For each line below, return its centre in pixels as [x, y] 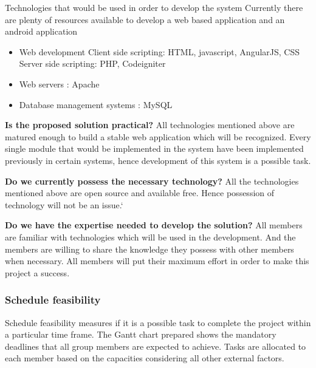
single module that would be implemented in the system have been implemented [154, 148]
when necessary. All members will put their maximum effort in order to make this [157, 261]
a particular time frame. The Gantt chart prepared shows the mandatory [141, 334]
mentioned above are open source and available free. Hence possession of [140, 193]
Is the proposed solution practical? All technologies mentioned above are [150, 125]
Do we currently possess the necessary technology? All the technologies [152, 181]
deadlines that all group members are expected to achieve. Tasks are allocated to [156, 346]
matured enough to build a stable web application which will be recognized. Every [158, 136]
